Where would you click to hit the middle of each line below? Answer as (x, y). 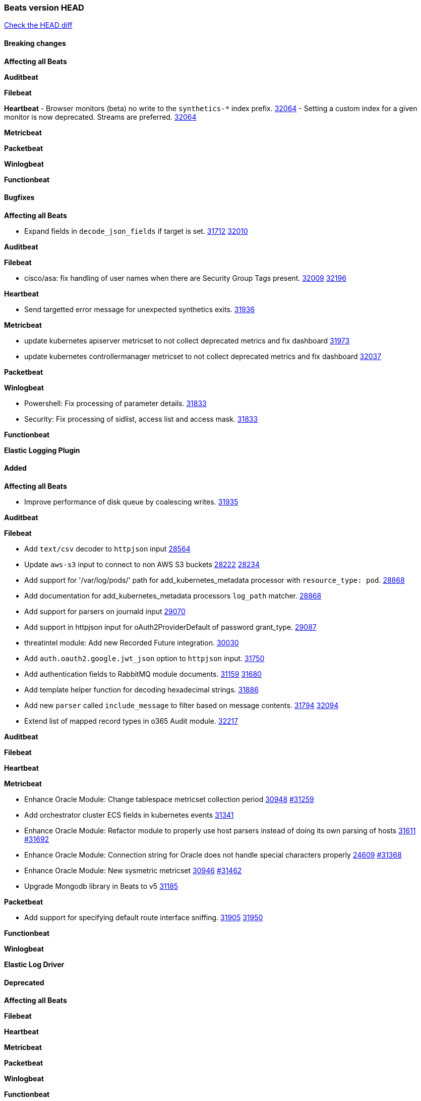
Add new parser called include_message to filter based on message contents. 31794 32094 (182, 706)
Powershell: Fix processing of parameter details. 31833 (115, 403)
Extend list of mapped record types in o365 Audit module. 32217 (131, 721)
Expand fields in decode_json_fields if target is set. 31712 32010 (136, 231)
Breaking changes (35, 43)
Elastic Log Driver (34, 965)
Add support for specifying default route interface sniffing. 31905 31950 (144, 918)
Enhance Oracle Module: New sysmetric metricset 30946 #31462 (133, 871)
